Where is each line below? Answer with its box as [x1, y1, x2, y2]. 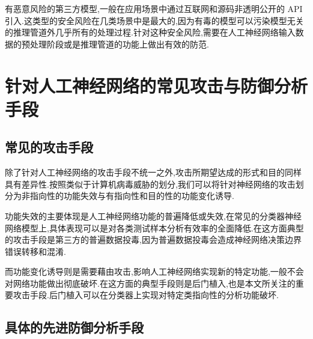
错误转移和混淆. [5, 245, 66, 257]
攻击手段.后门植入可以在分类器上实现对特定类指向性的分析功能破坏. [13, 289, 279, 301]
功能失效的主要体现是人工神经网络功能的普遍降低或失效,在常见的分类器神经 [5, 209, 302, 222]
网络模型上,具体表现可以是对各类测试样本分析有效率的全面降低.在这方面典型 [5, 221, 304, 234]
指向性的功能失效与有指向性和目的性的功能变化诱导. [29, 189, 234, 202]
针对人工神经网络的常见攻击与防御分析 [5, 73, 308, 97]
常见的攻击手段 [5, 138, 93, 156]
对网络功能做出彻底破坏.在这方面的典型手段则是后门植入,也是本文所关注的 [5, 276, 296, 289]
